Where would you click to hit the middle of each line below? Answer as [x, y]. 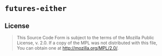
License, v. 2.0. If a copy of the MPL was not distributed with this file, [87, 43]
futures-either [36, 9]
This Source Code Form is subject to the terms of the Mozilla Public [85, 38]
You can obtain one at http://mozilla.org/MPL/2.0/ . [68, 48]
